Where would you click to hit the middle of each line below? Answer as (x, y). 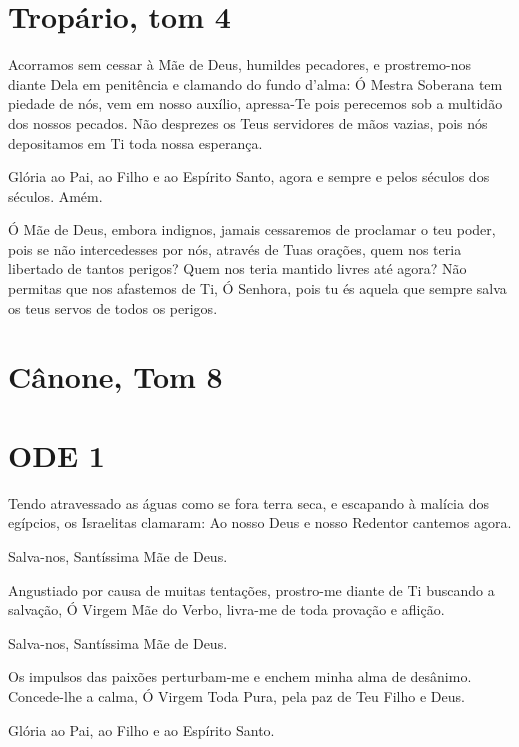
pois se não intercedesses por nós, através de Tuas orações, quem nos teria (235, 248)
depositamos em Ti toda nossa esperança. (135, 142)
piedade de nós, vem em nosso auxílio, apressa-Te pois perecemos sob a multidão (255, 103)
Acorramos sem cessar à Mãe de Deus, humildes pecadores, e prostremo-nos (240, 64)
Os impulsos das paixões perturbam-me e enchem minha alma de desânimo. (240, 676)
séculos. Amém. (55, 195)
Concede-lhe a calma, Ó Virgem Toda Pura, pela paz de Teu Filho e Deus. (236, 695)
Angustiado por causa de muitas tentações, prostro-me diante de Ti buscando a (251, 589)
